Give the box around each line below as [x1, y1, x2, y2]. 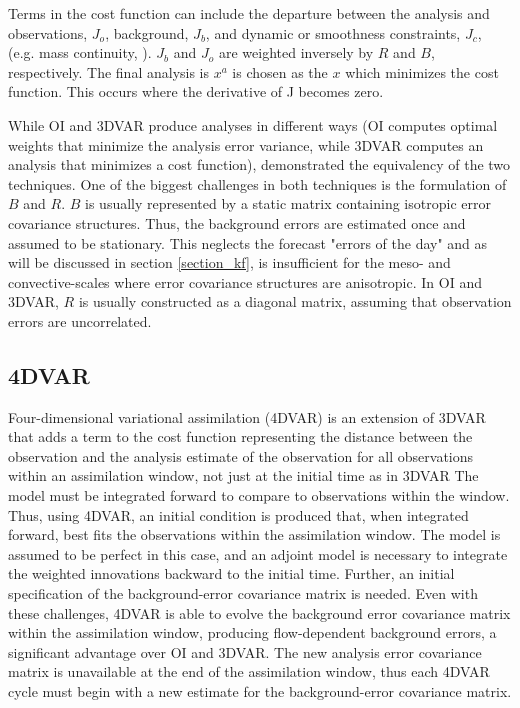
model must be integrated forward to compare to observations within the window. [8, 485, 510, 506]
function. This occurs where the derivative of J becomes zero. [8, 81, 384, 102]
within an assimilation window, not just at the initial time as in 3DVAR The [8, 465, 479, 486]
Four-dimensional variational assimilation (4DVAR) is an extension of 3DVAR [8, 406, 486, 427]
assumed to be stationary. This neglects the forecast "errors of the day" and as [8, 232, 488, 253]
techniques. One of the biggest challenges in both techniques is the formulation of [8, 173, 507, 194]
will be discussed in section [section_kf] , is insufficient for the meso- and [8, 252, 451, 273]
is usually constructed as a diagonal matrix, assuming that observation [78, 291, 512, 312]
